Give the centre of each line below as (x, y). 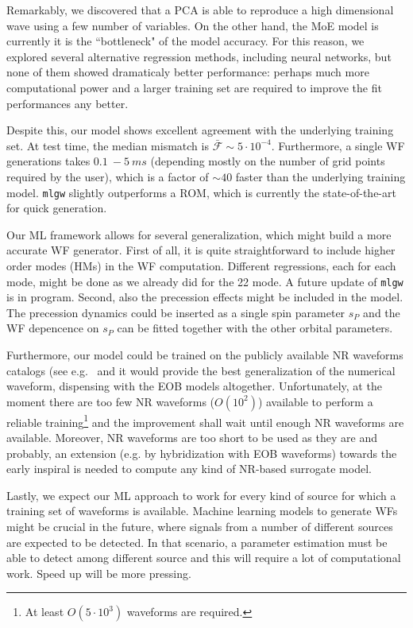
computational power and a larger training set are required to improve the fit (194, 87)
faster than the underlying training (320, 176)
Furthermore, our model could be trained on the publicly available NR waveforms (205, 355)
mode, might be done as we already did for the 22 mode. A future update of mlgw (205, 281)
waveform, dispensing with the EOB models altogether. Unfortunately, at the (194, 386)
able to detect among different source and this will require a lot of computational (204, 558)
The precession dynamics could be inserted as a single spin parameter (176, 312)
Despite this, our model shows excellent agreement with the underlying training (200, 130)
